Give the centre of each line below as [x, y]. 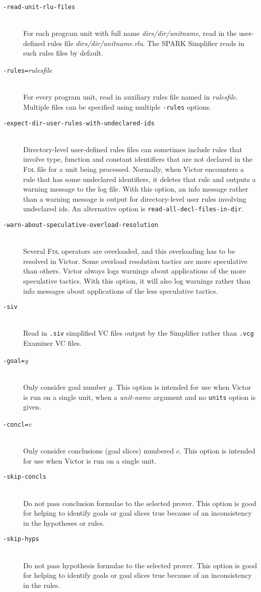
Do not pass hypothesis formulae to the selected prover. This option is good [140, 565]
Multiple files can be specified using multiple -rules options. [117, 106]
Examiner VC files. [52, 343]
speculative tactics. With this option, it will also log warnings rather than [137, 281]
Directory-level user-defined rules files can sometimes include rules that [133, 149]
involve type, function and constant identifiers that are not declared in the [138, 159]
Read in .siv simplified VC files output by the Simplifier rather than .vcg [139, 333]
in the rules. [42, 585]
